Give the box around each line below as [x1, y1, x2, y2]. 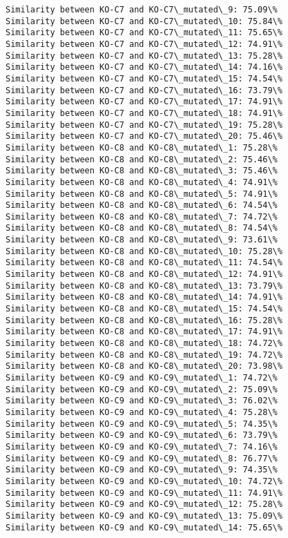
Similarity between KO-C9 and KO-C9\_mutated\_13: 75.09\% [6, 510, 282, 521]
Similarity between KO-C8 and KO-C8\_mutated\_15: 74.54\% [6, 304, 282, 314]
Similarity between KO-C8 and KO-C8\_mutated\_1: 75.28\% [6, 142, 278, 153]
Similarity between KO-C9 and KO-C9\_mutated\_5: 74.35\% [6, 419, 278, 429]
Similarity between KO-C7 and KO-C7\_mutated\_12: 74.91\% [6, 39, 282, 49]
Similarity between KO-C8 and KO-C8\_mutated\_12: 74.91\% [6, 269, 282, 280]
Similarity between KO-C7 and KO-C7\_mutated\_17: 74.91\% [6, 97, 282, 107]
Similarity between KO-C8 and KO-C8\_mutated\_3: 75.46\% [6, 166, 278, 176]
